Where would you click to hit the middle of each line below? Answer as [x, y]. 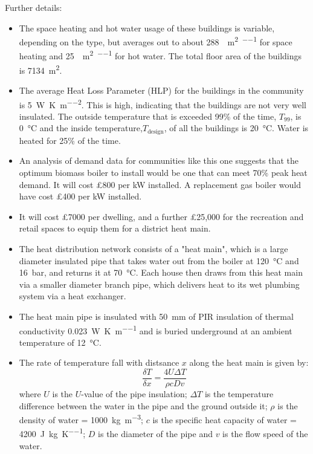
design [156, 131]
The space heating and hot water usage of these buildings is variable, [147, 28]
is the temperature [239, 394]
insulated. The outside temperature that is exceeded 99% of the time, [148, 116]
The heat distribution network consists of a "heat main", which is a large [153, 248]
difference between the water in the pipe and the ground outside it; [143, 405]
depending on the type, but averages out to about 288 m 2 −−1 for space [156, 41]
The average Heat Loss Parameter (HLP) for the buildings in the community [161, 90]
